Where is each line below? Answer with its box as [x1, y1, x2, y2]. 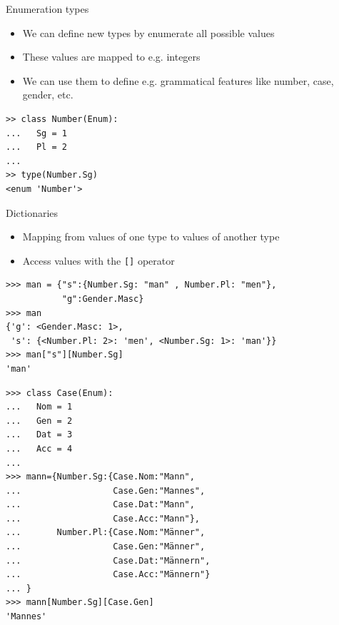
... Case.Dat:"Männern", [6, 555, 211, 566]
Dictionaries [6, 205, 59, 220]
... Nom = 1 [6, 402, 73, 412]
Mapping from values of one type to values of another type [22, 229, 280, 244]
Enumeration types [6, 1, 89, 16]
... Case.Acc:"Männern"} [6, 569, 211, 580]
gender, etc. [22, 87, 74, 102]
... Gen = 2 [6, 415, 73, 426]
